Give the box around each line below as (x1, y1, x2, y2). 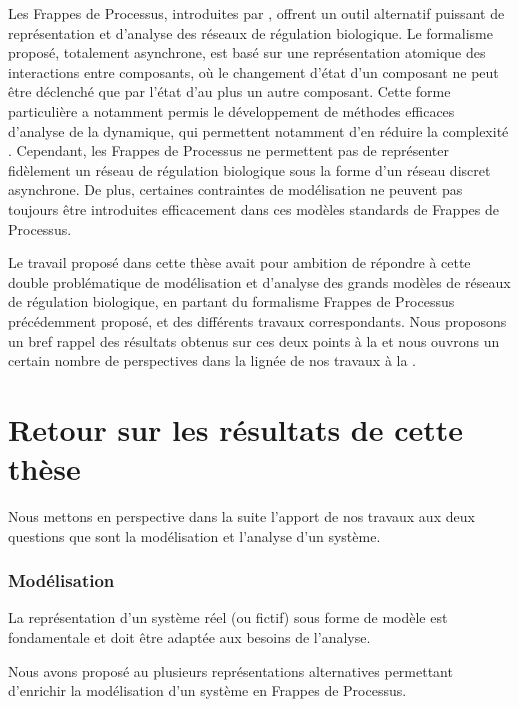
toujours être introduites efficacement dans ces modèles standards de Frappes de (8, 198, 499, 219)
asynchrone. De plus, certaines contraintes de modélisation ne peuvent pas (8, 179, 463, 200)
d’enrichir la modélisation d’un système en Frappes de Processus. (8, 680, 407, 701)
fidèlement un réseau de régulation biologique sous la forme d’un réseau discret (8, 159, 491, 180)
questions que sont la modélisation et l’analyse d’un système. (8, 525, 381, 546)
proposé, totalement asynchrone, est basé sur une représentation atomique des (8, 42, 486, 63)
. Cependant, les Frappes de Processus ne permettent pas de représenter (8, 140, 449, 161)
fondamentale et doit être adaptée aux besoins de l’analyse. (8, 627, 371, 647)
